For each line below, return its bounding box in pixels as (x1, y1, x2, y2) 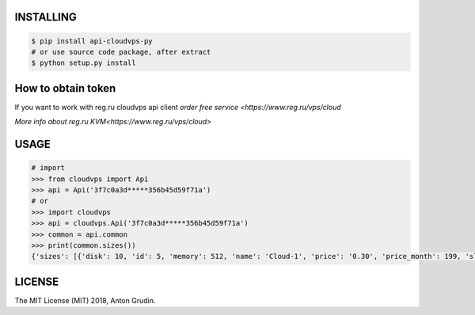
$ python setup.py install (31, 59, 136, 67)
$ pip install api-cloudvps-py (31, 36, 154, 45)
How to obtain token (14, 82, 116, 95)
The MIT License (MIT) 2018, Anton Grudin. (14, 295, 156, 305)
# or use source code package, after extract (31, 47, 211, 56)
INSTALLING (14, 10, 77, 24)
